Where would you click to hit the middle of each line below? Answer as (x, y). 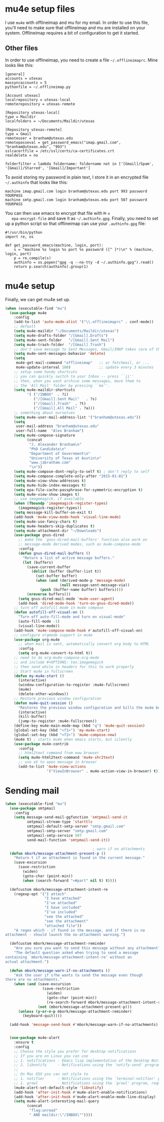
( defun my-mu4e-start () (39, 676)
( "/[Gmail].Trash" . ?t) (60, 404)
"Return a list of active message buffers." (69, 558)
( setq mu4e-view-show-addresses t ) (50, 481)
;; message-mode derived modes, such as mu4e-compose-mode (79, 544)
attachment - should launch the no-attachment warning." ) (65, 935)
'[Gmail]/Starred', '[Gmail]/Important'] (48, 168)
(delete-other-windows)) (43, 694)
